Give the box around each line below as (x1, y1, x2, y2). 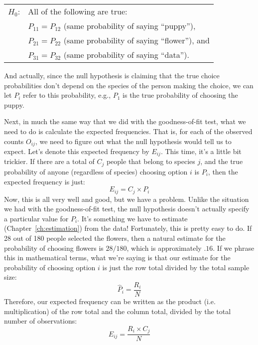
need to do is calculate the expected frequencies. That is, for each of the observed (4, 126, 253, 136)
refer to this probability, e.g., (23, 90, 111, 100)
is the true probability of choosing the (123, 90, 238, 100)
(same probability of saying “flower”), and (63, 34, 210, 46)
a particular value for (4, 213, 69, 223)
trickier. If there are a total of (4, 156, 95, 167)
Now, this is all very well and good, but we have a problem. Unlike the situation (4, 193, 249, 204)
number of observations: (4, 316, 77, 326)
